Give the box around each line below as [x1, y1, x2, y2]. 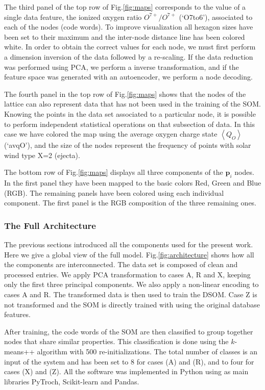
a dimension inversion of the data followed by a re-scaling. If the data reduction [4, 51, 253, 62]
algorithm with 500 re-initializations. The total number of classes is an [37, 346, 258, 357]
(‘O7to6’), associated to [179, 11, 253, 22]
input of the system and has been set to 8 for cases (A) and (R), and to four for [4, 356, 254, 367]
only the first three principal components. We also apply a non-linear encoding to [4, 279, 259, 290]
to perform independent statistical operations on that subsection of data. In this [4, 118, 255, 129]
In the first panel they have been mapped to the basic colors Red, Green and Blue [4, 177, 261, 188]
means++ [4, 346, 35, 357]
